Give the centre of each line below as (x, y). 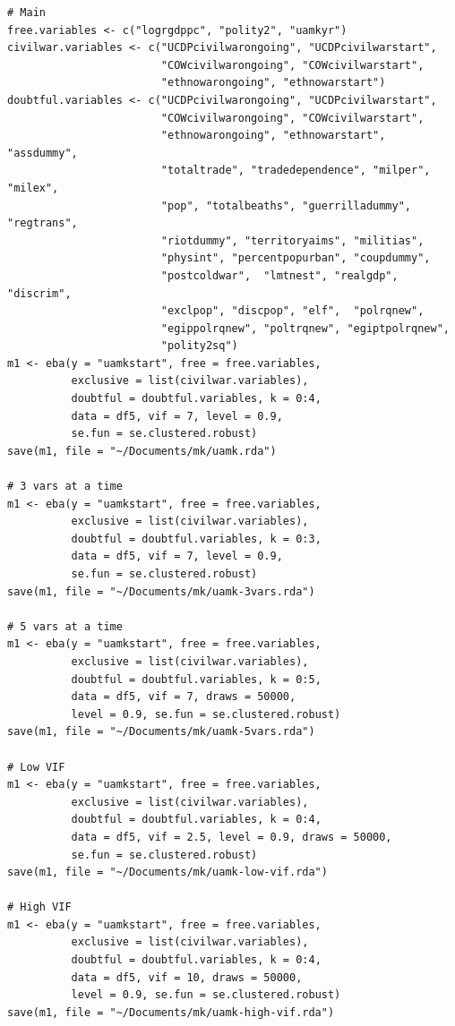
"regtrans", (43, 223)
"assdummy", (43, 153)
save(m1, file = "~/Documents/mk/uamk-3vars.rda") (161, 591)
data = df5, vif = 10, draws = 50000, (187, 977)
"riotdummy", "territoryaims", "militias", (292, 240)
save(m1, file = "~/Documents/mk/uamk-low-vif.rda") (167, 872)
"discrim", (39, 293)
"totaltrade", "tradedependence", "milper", (296, 171)
